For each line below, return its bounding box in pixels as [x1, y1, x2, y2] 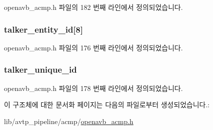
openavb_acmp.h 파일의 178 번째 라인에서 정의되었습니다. [4, 83, 183, 93]
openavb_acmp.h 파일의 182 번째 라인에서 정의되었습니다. [4, 2, 183, 12]
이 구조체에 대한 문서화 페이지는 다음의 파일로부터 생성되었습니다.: [4, 99, 210, 110]
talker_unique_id [4, 63, 77, 76]
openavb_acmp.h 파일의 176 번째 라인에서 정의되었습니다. [4, 42, 183, 52]
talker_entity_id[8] [4, 23, 83, 35]
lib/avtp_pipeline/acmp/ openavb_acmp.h [4, 116, 134, 126]
